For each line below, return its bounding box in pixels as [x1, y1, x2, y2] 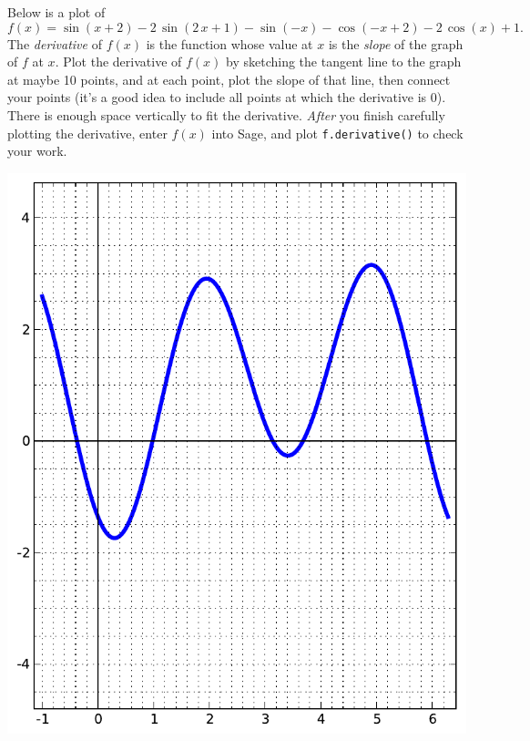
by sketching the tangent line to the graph [226, 52, 462, 71]
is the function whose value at [146, 34, 313, 53]
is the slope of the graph [328, 34, 464, 53]
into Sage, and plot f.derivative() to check [211, 123, 464, 142]
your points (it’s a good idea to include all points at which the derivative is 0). [7, 87, 446, 107]
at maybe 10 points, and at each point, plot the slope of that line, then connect [7, 69, 451, 88]
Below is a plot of [7, 3, 106, 21]
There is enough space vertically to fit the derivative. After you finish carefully [7, 105, 445, 124]
